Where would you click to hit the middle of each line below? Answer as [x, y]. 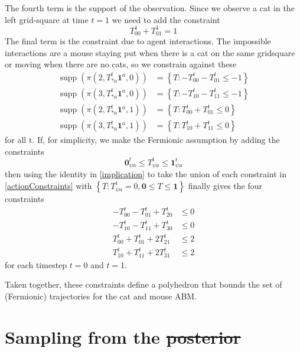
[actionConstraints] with [48, 186]
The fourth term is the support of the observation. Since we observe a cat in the [150, 8]
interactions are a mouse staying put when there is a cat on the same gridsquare [150, 52]
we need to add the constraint [166, 19]
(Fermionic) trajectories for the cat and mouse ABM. [101, 296]
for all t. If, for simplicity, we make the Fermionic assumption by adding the [142, 140]
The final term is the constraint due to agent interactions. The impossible [138, 41]
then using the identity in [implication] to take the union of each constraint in [146, 174]
